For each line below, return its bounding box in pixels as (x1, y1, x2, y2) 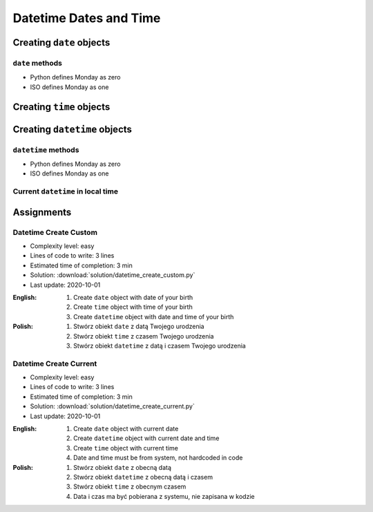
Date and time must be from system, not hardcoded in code (73, 453, 243, 462)
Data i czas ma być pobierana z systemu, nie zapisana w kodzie (73, 492, 255, 500)
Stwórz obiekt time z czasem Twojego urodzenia (73, 332, 214, 340)
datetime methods (12, 145, 79, 155)
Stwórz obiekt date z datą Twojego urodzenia (73, 322, 204, 331)
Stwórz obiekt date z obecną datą (73, 463, 172, 471)
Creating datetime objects (12, 123, 133, 135)
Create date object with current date (73, 424, 179, 433)
